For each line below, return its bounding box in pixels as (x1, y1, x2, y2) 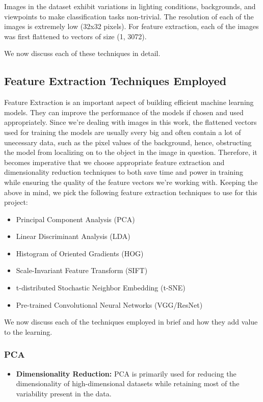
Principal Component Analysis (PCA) (16, 213, 135, 224)
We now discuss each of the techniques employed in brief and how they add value (4, 316, 258, 327)
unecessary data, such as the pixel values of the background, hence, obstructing (4, 137, 252, 147)
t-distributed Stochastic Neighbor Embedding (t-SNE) (16, 282, 186, 293)
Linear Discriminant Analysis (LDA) (16, 231, 130, 242)
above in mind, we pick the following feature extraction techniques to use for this (4, 186, 257, 197)
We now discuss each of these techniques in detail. (4, 48, 161, 59)
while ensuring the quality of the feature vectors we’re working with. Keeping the (4, 176, 258, 187)
